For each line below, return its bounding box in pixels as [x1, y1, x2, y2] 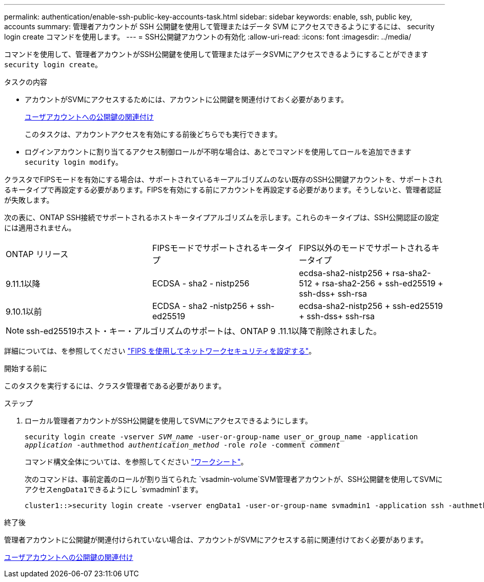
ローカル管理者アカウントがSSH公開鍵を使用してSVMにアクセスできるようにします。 [25, 416, 312, 425]
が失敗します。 [4, 196, 54, 204]
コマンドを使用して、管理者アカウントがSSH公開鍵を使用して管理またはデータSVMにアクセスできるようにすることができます [4, 50, 429, 59]
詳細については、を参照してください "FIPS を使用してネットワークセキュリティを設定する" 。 [4, 346, 316, 355]
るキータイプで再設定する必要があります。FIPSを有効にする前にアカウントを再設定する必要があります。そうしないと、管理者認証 [4, 185, 441, 194]
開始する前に [4, 364, 47, 373]
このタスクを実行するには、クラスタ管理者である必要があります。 [4, 381, 226, 390]
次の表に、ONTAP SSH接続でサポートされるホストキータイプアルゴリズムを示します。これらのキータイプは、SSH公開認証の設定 [4, 213, 439, 222]
